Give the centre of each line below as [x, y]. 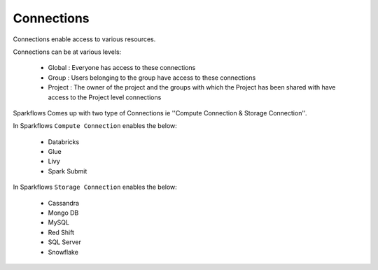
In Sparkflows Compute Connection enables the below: [95, 126]
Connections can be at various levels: [67, 52]
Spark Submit [68, 171]
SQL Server [65, 242]
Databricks [64, 142]
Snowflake [63, 252]
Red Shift [61, 232]
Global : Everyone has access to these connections [122, 68]
